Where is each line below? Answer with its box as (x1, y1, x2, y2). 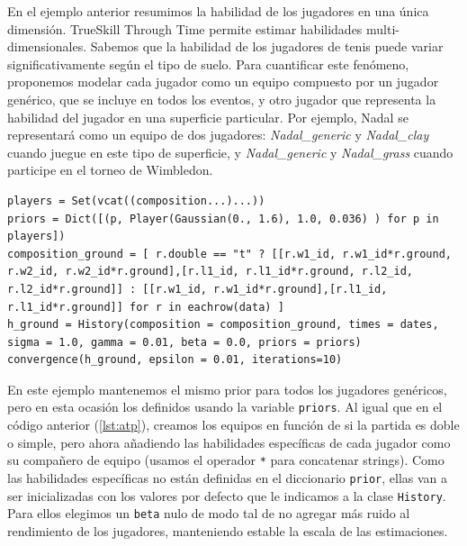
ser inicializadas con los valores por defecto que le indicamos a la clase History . (7, 486, 446, 505)
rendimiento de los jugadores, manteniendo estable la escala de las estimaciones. (7, 521, 448, 540)
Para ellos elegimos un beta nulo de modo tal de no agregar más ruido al (7, 504, 410, 523)
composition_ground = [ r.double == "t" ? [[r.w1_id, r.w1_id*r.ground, (7, 247, 452, 260)
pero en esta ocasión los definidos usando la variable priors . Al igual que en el (7, 397, 443, 416)
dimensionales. (7, 37, 87, 56)
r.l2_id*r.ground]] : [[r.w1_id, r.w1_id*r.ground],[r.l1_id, (7, 282, 388, 296)
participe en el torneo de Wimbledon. (7, 160, 213, 179)
